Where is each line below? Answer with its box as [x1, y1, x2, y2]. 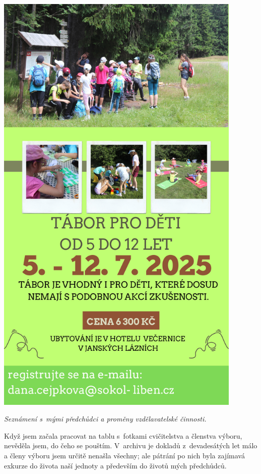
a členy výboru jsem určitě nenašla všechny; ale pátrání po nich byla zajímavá [4, 450, 245, 461]
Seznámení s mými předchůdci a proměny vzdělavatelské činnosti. [4, 413, 207, 424]
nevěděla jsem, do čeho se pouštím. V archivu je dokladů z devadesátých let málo [4, 440, 257, 451]
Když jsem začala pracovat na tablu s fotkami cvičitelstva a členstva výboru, [4, 430, 242, 441]
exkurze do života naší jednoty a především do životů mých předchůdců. [4, 460, 227, 470]
